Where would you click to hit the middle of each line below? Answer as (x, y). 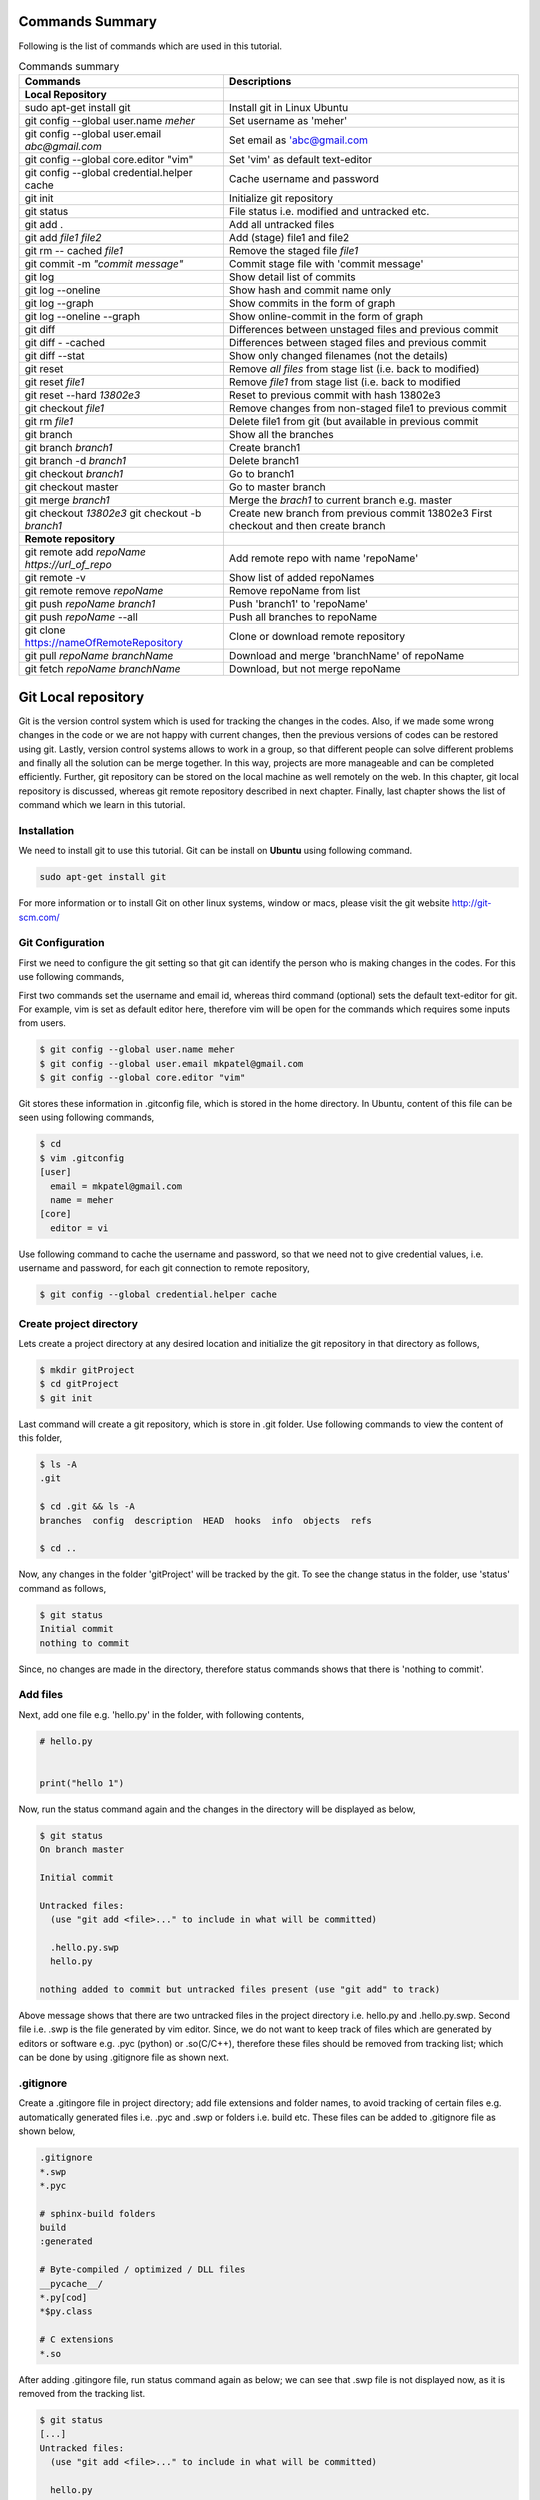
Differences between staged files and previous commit (357, 343)
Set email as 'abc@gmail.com (298, 140)
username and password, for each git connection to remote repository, (164, 1268)
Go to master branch (277, 487)
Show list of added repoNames (301, 578)
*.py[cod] (63, 2298)
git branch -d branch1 (75, 461)
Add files (41, 1695)
